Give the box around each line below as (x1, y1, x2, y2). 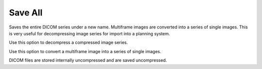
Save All (9, 7, 43, 18)
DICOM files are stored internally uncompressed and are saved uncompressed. (9, 57, 167, 63)
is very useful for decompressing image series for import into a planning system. (9, 30, 170, 36)
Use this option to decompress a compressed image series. (9, 40, 128, 45)
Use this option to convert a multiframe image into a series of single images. (9, 48, 162, 54)
